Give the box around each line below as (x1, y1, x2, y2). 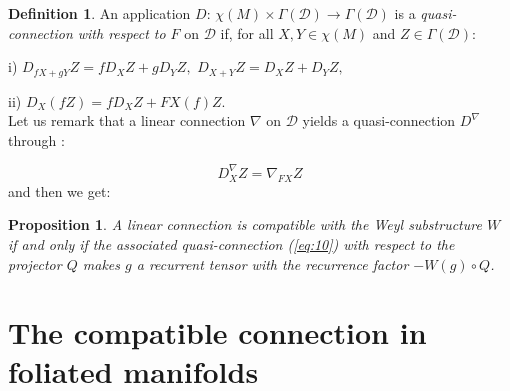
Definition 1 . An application (8, 3, 191, 23)
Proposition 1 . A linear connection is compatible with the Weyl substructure (8, 214, 482, 235)
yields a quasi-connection (302, 110, 456, 131)
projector (8, 253, 62, 274)
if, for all (220, 22, 274, 43)
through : (8, 129, 65, 150)
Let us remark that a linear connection (8, 110, 246, 131)
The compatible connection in (8, 312, 427, 353)
